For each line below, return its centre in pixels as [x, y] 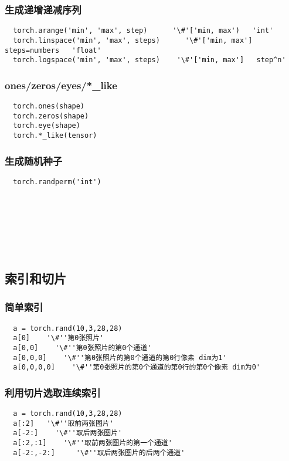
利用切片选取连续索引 [53, 392]
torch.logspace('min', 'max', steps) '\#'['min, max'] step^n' [149, 60]
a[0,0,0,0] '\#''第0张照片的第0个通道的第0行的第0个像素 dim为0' [137, 367]
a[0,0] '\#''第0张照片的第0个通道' [82, 348]
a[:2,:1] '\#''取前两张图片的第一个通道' [93, 443]
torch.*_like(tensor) [55, 136]
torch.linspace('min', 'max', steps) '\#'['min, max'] [133, 40]
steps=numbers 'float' [53, 50]
